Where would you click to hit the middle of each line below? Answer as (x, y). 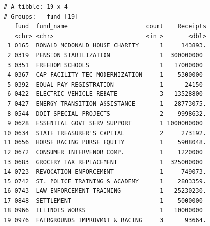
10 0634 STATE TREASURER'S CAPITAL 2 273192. (105, 133)
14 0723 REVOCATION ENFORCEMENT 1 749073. (105, 172)
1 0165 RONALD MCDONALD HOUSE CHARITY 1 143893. (107, 46)
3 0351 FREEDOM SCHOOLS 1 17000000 (105, 65)
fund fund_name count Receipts (110, 26)
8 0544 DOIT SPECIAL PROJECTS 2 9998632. (107, 113)
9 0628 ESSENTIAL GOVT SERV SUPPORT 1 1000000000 (105, 123)
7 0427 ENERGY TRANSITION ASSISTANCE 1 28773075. (107, 104)
